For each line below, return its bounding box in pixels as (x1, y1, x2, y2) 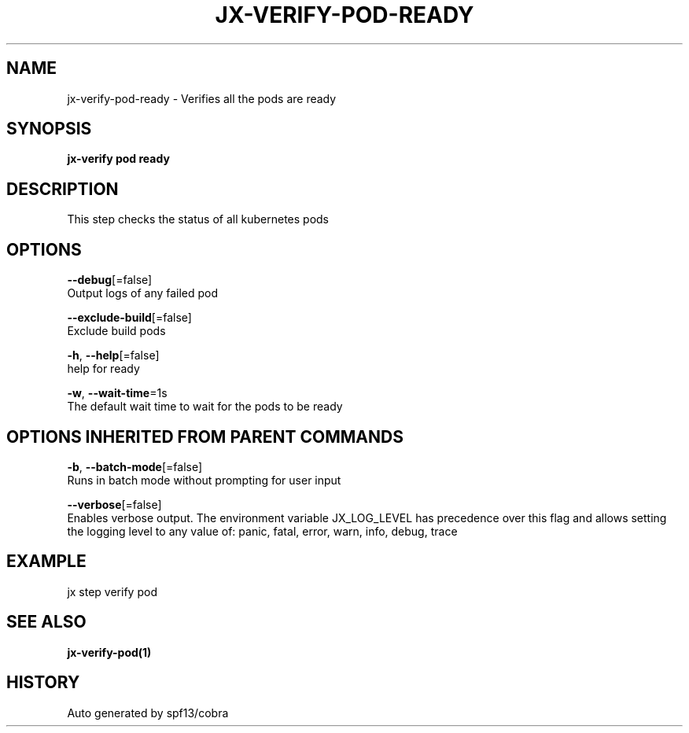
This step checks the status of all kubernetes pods (67, 212, 329, 227)
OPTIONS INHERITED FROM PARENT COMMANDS (6, 426, 403, 447)
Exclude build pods (67, 324, 166, 338)
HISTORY (6, 672, 80, 693)
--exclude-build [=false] (67, 311, 192, 325)
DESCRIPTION (6, 179, 119, 199)
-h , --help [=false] (67, 348, 160, 363)
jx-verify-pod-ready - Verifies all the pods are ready (67, 91, 337, 105)
